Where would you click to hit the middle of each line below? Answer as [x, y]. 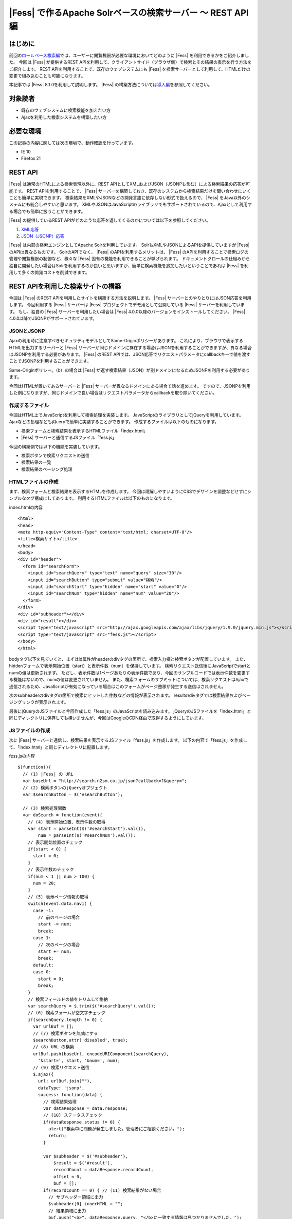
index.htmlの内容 [26, 507]
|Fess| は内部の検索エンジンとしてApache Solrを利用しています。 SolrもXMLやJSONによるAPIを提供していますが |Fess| [129, 245]
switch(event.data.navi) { [60, 904]
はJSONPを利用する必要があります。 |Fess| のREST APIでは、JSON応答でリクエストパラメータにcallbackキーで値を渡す [130, 354]
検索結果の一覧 [36, 462]
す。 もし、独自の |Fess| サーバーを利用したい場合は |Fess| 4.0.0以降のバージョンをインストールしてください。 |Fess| [127, 312]
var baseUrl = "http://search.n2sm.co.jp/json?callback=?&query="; [105, 781]
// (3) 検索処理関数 [45, 808]
